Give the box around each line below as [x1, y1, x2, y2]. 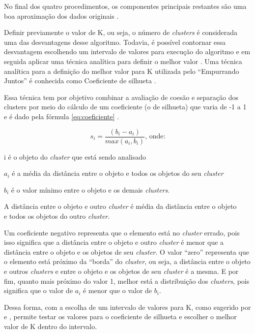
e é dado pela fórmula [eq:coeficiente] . [4, 111, 119, 121]
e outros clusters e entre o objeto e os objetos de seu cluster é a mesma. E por [4, 266, 239, 276]
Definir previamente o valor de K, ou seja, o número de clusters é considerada [4, 27, 238, 37]
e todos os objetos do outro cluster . [4, 210, 110, 221]
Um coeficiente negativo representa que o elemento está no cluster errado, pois [4, 227, 240, 237]
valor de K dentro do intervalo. [4, 321, 97, 331]
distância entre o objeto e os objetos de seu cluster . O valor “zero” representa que [4, 246, 249, 257]
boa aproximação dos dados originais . [4, 10, 119, 21]
